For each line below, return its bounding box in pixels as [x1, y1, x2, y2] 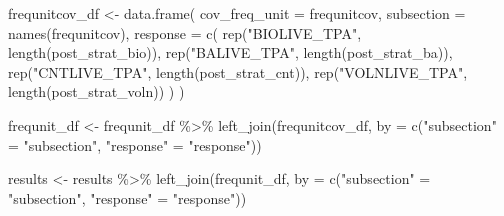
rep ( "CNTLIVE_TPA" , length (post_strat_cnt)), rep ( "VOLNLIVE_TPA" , [8, 61, 468, 82]
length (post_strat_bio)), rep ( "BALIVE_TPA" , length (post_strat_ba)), [8, 42, 453, 63]
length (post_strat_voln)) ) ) [8, 81, 185, 102]
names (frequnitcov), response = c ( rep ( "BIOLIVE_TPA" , [8, 22, 362, 43]
